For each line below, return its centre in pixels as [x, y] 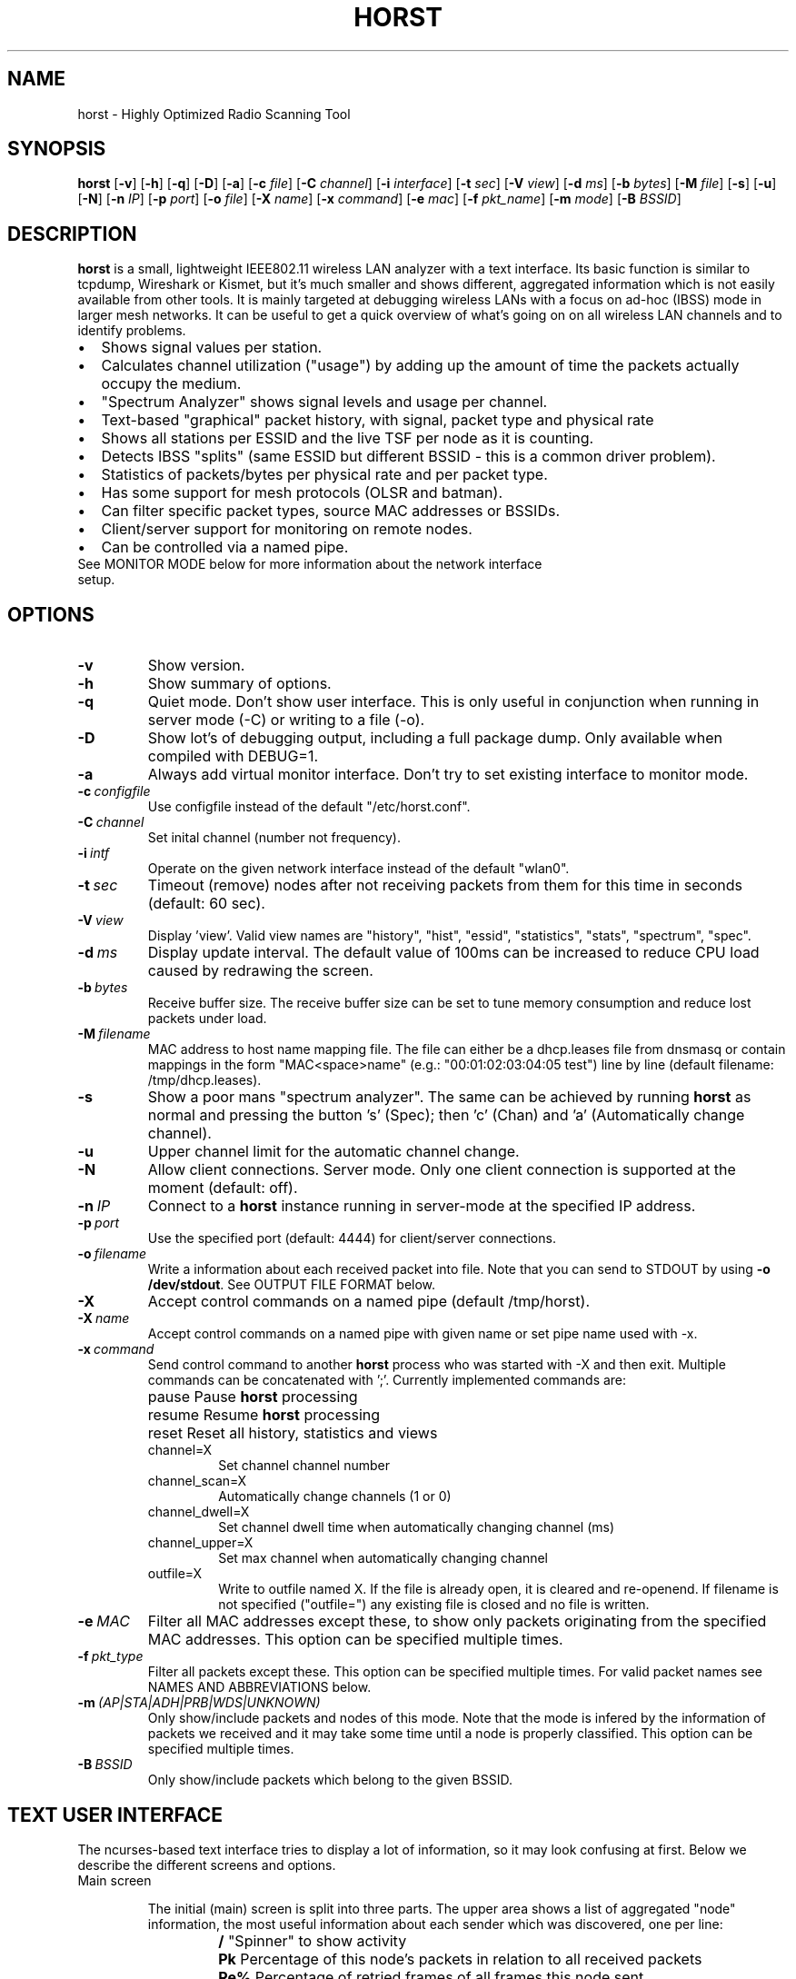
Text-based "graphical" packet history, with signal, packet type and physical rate [378, 420]
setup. [96, 580]
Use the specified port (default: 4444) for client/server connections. [352, 1238]
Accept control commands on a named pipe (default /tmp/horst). [368, 1302]
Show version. [196, 666]
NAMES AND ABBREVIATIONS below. [259, 1687]
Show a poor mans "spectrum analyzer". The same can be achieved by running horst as [449, 1097]
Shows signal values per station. [212, 348]
